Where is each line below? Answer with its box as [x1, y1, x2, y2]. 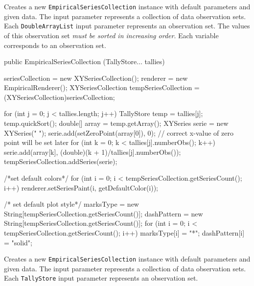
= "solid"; [4, 237, 33, 247]
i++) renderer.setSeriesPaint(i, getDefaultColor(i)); [4, 182, 159, 192]
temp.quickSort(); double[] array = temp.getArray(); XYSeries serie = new [4, 118, 229, 128]
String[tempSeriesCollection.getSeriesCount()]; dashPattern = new [4, 208, 203, 218]
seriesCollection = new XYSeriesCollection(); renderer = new [4, 72, 188, 83]
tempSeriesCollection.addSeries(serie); [4, 156, 117, 167]
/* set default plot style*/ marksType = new [4, 199, 139, 209]
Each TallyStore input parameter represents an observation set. [4, 273, 198, 283]
